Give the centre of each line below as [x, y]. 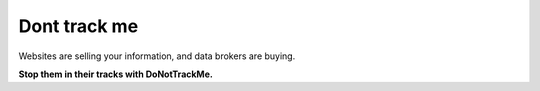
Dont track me [78, 26]
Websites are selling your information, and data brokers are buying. [157, 56]
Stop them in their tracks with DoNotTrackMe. [116, 74]
